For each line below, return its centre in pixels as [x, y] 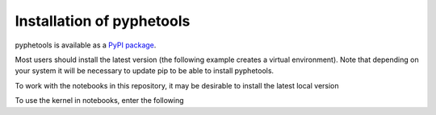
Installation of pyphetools [103, 21]
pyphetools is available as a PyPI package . [86, 45]
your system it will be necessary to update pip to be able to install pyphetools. [145, 71]
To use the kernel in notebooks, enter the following [100, 101]
